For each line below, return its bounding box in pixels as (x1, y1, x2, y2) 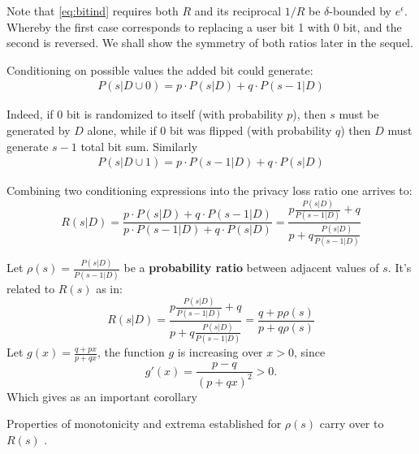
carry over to (319, 415, 384, 432)
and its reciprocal (194, 2, 282, 19)
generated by (6, 122, 71, 138)
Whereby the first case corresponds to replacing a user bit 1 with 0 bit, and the (6, 18, 402, 35)
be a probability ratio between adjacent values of (123, 259, 379, 276)
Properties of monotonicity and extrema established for (6, 415, 282, 432)
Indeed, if (6, 106, 54, 123)
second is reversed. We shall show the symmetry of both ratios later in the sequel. (6, 34, 413, 51)
